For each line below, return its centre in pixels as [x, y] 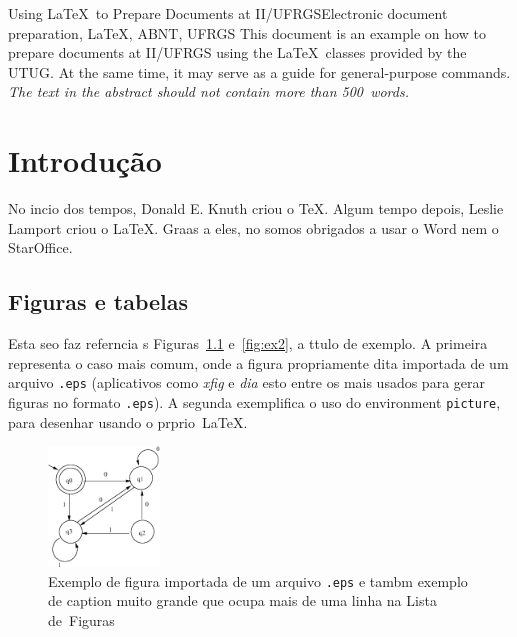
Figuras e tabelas [98, 301]
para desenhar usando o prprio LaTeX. [128, 421]
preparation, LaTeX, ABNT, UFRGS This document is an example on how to [247, 32]
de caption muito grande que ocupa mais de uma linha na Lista [242, 600]
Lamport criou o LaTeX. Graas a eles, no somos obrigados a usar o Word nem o [253, 227]
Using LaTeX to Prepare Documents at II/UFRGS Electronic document [228, 13]
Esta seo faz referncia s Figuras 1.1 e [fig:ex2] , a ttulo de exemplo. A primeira [248, 343]
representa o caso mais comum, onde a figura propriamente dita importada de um [258, 362]
